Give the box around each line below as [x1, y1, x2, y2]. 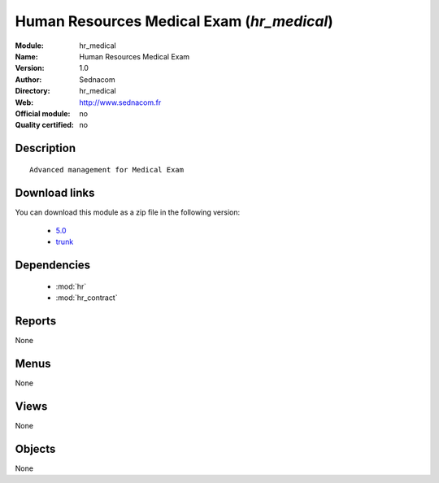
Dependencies [15, 259, 91, 272]
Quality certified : [15, 120, 75, 130]
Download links [15, 185, 95, 199]
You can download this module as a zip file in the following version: [15, 207, 241, 217]
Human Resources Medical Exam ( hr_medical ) [15, 12, 333, 30]
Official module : [15, 108, 71, 118]
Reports [15, 314, 57, 328]
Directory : [15, 86, 50, 96]
